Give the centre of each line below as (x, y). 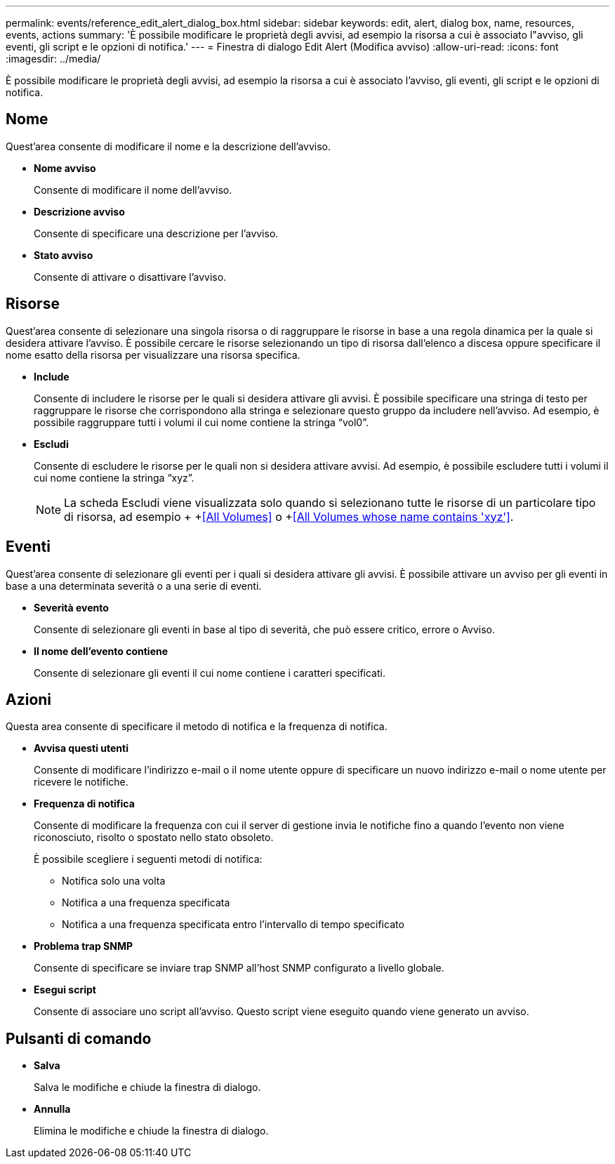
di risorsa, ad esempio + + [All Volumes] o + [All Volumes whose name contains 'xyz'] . (289, 516)
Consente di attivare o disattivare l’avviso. (130, 277)
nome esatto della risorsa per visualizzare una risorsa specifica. (153, 355)
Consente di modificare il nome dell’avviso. (133, 190)
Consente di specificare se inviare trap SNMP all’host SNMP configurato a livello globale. (239, 968)
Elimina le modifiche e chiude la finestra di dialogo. (151, 1131)
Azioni (29, 699)
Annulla (52, 1109)
